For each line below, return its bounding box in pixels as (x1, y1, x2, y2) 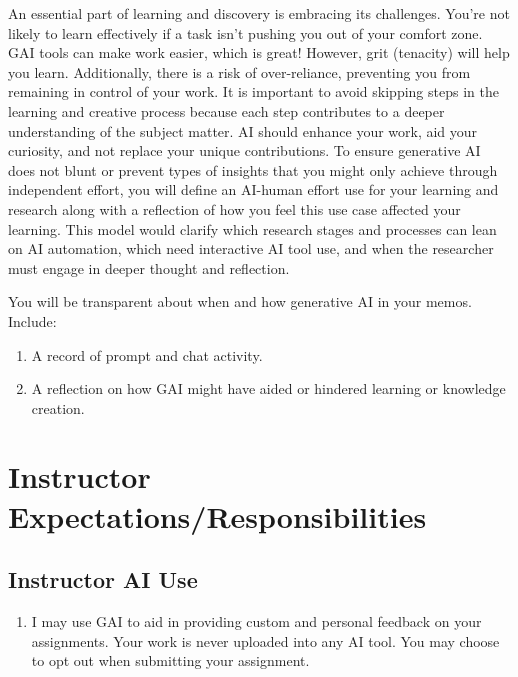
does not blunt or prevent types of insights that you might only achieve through (8, 159, 498, 180)
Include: (8, 310, 57, 331)
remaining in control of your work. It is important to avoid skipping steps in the (8, 81, 499, 102)
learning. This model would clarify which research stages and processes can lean (8, 218, 497, 239)
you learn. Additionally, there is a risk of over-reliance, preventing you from (8, 61, 471, 82)
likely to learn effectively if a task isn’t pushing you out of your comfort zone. (8, 22, 483, 43)
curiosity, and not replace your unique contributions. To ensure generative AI (8, 140, 481, 161)
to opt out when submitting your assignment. (31, 650, 310, 671)
